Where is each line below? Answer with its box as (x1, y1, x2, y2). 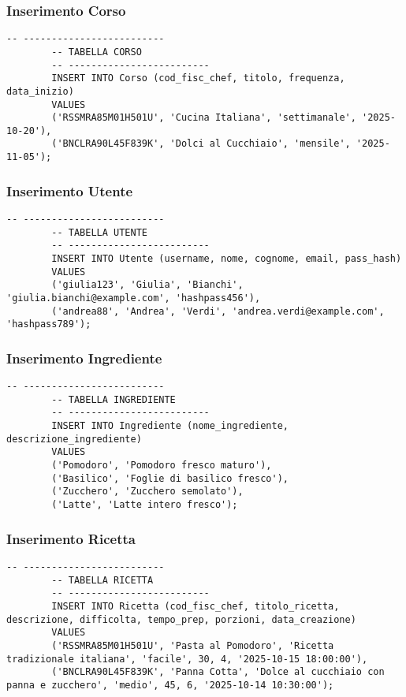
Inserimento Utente (6, 181, 133, 200)
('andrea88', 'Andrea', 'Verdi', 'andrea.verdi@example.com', (51, 305, 385, 317)
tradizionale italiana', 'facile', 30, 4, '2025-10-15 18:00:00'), (6, 653, 368, 665)
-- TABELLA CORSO (51, 46, 142, 58)
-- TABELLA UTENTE (51, 226, 147, 238)
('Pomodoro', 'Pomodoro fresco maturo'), (51, 460, 272, 471)
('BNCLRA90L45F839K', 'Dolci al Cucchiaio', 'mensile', (51, 138, 351, 150)
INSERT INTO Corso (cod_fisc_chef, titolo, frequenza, (51, 73, 345, 84)
